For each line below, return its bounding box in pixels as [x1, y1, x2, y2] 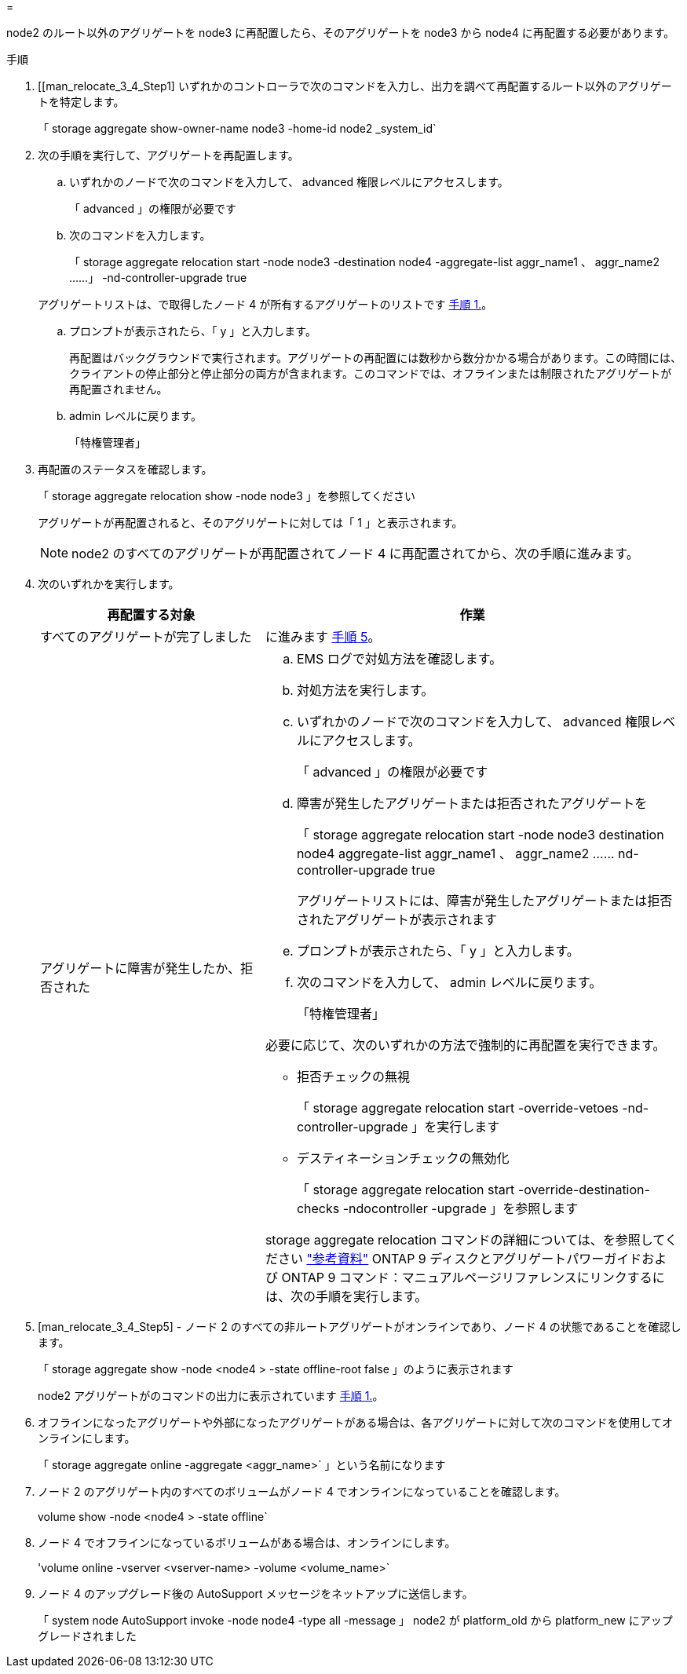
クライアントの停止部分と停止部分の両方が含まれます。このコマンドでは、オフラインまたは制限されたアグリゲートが [69, 367, 672, 380]
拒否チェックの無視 [296, 1069, 410, 1084]
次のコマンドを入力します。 [69, 228, 211, 242]
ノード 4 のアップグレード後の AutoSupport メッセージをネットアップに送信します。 [38, 1587, 473, 1600]
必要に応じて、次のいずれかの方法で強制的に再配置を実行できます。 [265, 1037, 666, 1053]
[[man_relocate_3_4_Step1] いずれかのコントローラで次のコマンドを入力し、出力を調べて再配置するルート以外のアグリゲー [38, 79, 672, 93]
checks [296, 1201, 340, 1216]
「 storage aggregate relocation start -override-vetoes [296, 1100, 619, 1116]
